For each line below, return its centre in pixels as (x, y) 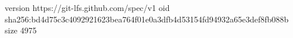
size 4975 (21, 30)
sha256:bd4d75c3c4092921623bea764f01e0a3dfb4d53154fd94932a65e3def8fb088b (147, 19)
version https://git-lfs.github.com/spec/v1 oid (87, 7)
